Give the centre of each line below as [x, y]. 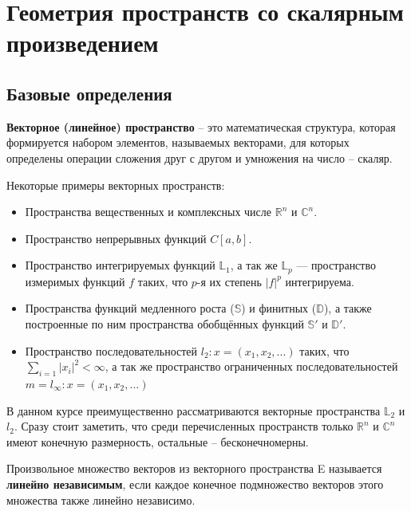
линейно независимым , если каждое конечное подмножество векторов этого [195, 483]
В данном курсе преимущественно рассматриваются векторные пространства [194, 410]
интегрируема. [320, 281]
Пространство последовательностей [111, 350]
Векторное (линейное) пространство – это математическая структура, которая [201, 126]
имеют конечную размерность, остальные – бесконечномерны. [158, 441]
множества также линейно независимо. [101, 499]
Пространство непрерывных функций [116, 238]
